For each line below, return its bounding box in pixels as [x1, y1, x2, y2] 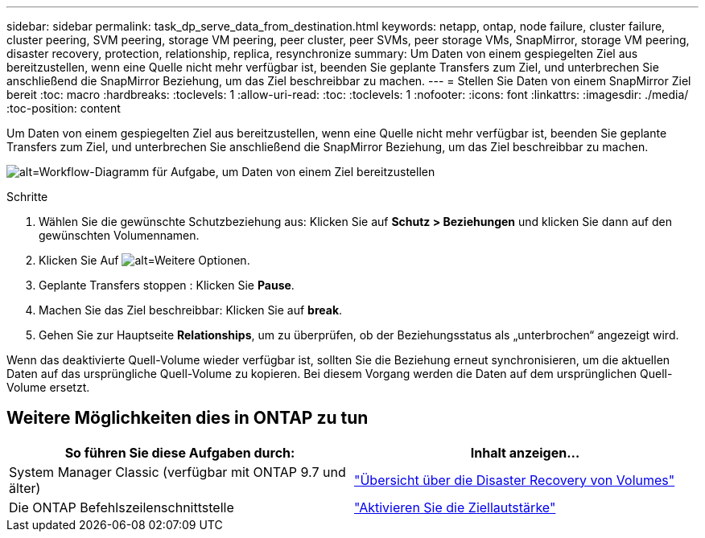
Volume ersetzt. [6, 380, 90, 394]
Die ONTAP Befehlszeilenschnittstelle [9, 499, 234, 515]
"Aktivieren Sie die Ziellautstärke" [354, 499, 556, 515]
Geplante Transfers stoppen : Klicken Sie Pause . [39, 278, 295, 292]
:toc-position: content [6, 101, 121, 115]
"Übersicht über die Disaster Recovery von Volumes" [354, 471, 675, 488]
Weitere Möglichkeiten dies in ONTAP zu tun [6, 408, 369, 429]
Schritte [6, 190, 48, 203]
